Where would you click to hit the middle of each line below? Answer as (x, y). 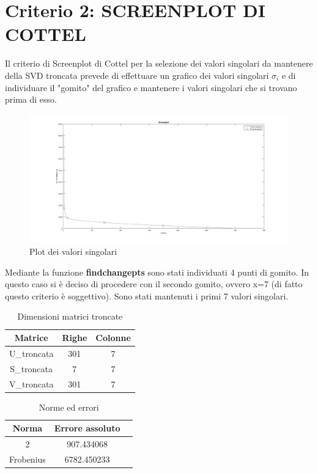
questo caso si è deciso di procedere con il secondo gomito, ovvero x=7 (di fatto (154, 284)
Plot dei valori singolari (73, 251)
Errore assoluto (87, 428)
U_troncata (31, 353)
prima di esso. (31, 99)
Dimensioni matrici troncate (70, 316)
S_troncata (31, 368)
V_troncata (31, 383)
